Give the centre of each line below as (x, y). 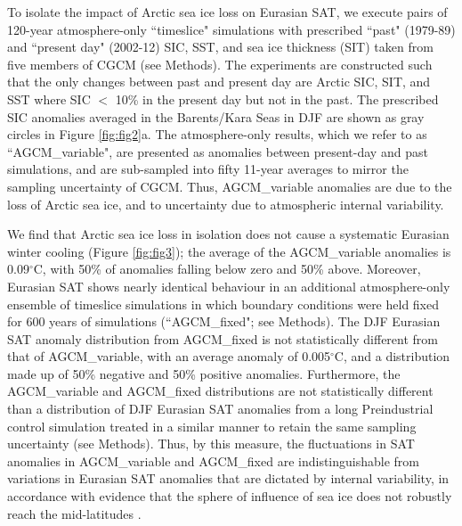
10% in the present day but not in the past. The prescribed (277, 99)
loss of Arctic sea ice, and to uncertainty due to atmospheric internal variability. (226, 204)
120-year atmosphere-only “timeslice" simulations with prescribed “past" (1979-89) (231, 29)
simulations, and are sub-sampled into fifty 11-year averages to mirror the (208, 169)
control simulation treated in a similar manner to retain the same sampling (212, 426)
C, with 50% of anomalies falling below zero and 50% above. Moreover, (227, 269)
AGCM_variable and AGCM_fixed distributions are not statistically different (220, 391)
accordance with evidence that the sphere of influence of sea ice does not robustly (230, 496)
